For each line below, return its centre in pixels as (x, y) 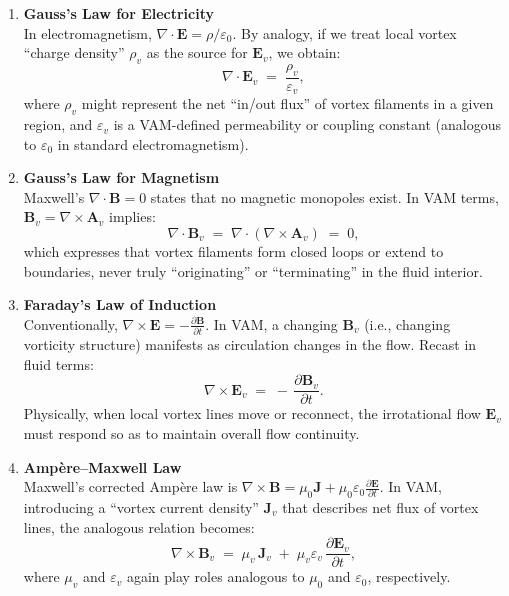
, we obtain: (304, 52)
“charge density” (74, 52)
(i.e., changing (407, 323)
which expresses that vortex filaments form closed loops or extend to (233, 251)
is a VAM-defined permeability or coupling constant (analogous (307, 124)
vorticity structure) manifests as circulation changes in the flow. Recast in (250, 344)
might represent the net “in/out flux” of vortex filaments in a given (287, 103)
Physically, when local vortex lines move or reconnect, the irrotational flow (252, 413)
